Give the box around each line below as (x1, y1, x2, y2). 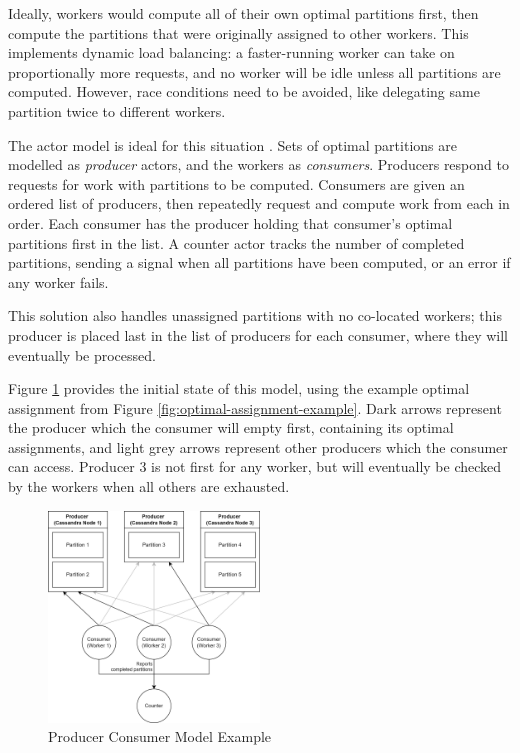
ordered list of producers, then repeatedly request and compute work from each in (8, 193, 510, 214)
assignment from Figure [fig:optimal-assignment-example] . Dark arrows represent (8, 397, 502, 418)
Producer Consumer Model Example (48, 726, 272, 747)
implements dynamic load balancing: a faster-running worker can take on (8, 42, 455, 63)
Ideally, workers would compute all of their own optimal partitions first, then (8, 3, 479, 23)
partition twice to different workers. (8, 100, 226, 121)
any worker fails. (8, 271, 109, 292)
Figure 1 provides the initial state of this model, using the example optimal (8, 378, 470, 399)
